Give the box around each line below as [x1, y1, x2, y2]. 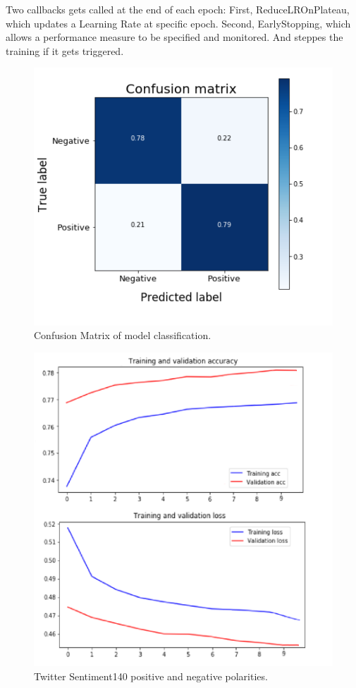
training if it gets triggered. [6, 43, 124, 58]
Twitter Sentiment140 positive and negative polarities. [34, 668, 268, 683]
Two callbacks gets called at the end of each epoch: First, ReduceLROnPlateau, [6, 2, 350, 16]
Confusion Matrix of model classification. [34, 328, 211, 343]
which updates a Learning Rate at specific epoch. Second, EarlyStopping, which [6, 16, 351, 30]
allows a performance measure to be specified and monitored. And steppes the [6, 30, 343, 44]
